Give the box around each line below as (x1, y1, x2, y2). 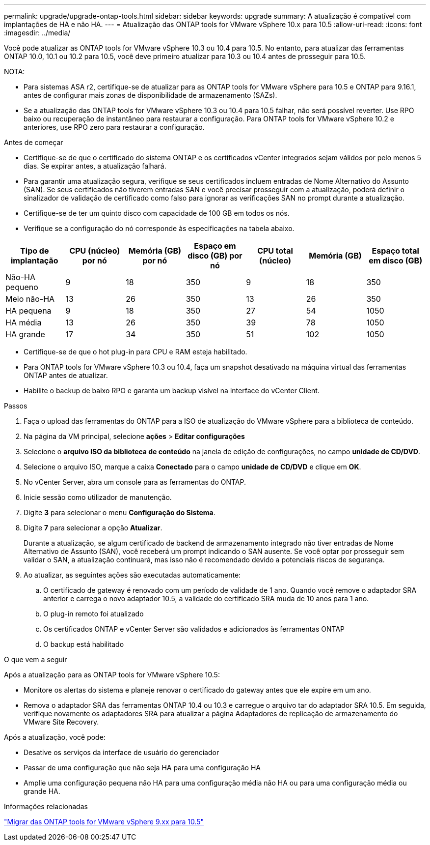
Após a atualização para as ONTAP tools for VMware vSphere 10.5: (4, 670, 220, 679)
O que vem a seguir (4, 655, 67, 664)
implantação (11, 256, 58, 265)
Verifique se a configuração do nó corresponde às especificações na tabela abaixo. (24, 224, 295, 233)
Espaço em (194, 241, 236, 251)
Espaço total (372, 246, 419, 256)
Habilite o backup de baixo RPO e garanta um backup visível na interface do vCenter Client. (24, 386, 320, 395)
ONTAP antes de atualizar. (24, 371, 108, 379)
